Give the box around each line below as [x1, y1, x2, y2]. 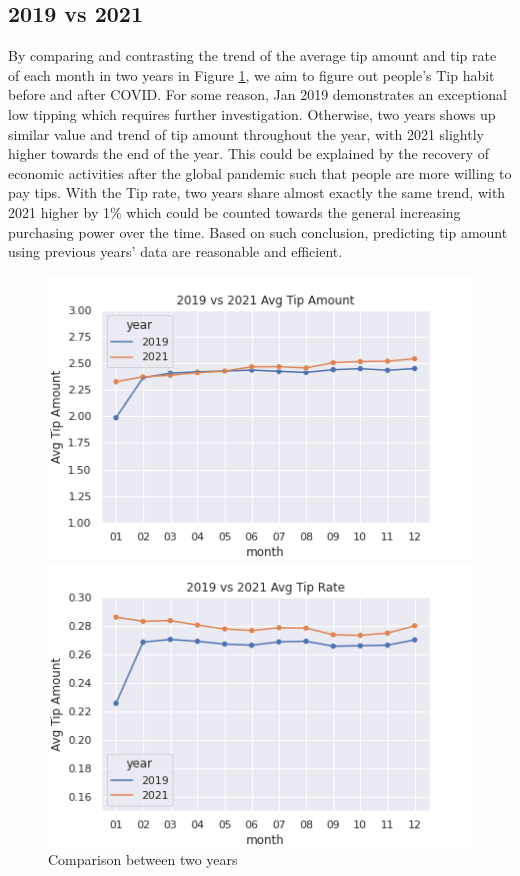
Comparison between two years [48, 849, 238, 870]
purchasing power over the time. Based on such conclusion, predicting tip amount [8, 221, 508, 242]
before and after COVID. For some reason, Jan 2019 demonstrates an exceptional [8, 84, 507, 105]
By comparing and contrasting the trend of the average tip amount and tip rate [8, 45, 497, 66]
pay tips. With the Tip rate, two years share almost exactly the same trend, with [8, 182, 506, 203]
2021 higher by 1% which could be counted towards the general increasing [8, 201, 461, 222]
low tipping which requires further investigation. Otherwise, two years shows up [8, 103, 496, 124]
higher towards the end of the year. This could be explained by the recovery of [8, 143, 490, 164]
